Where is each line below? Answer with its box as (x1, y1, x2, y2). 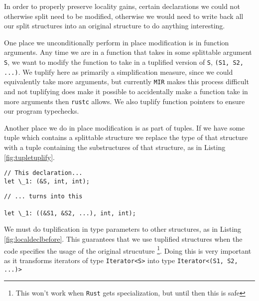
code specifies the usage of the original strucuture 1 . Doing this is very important (4, 244, 252, 256)
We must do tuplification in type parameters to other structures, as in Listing (4, 224, 242, 234)
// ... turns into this (4, 193, 83, 200)
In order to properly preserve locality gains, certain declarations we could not (4, 1, 240, 11)
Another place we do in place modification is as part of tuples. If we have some (4, 122, 245, 133)
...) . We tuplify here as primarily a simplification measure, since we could (4, 66, 233, 77)
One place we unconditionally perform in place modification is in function (4, 37, 229, 47)
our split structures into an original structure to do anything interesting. (4, 20, 225, 31)
